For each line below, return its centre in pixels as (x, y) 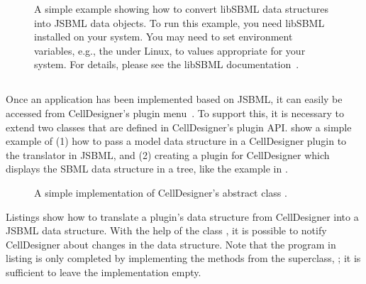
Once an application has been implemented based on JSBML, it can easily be (174, 99)
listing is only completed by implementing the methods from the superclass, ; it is (183, 258)
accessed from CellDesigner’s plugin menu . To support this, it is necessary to (175, 113)
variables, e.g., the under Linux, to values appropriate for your (170, 50)
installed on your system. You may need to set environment (163, 37)
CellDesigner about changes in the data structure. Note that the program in (171, 244)
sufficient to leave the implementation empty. (104, 272)
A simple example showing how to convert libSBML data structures (181, 9)
